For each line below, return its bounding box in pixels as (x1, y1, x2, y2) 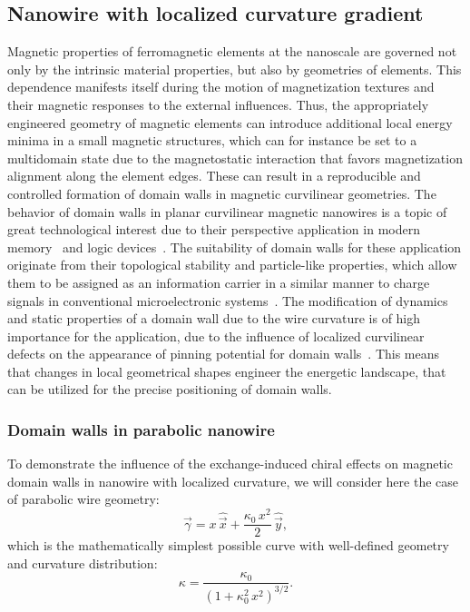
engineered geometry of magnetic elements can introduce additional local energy (7, 113, 453, 132)
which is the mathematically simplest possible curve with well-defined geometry (7, 536, 449, 555)
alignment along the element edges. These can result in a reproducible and (7, 166, 421, 185)
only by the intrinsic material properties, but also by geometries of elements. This (7, 59, 462, 78)
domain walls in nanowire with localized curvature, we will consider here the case (7, 471, 458, 490)
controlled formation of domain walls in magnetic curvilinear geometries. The (7, 183, 436, 202)
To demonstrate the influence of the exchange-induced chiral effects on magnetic (7, 454, 453, 473)
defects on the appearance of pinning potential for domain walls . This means (7, 344, 440, 363)
